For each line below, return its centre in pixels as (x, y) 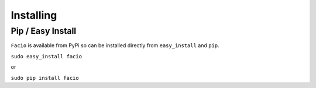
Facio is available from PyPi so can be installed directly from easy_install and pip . (115, 45)
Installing (34, 15)
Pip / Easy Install (44, 31)
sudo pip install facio (45, 78)
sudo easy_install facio (46, 56)
